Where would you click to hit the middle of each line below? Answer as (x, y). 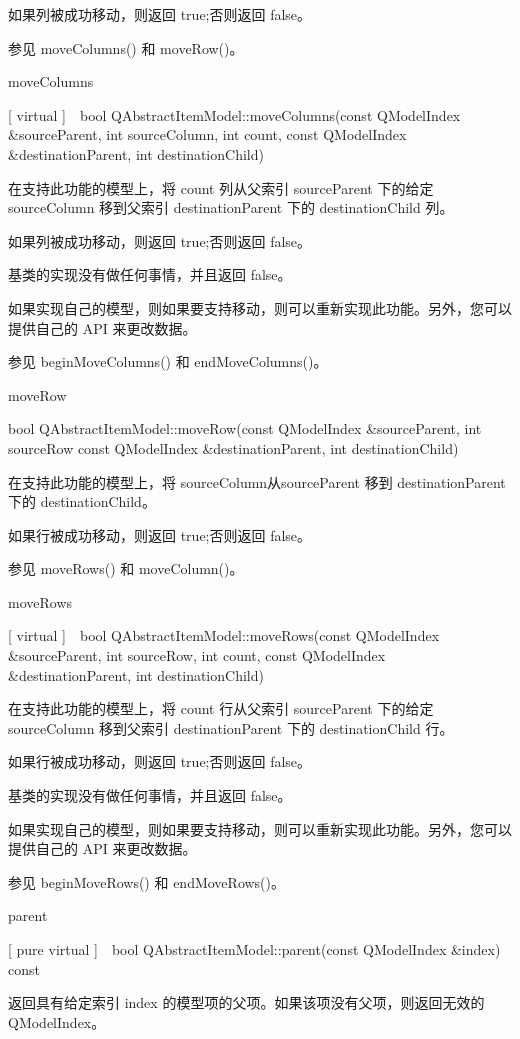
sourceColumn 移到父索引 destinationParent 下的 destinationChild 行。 (231, 727)
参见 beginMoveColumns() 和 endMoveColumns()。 (168, 361)
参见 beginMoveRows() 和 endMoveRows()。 (147, 881)
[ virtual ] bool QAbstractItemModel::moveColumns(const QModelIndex (234, 114)
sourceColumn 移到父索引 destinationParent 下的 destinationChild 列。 (231, 207)
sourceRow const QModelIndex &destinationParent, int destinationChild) (233, 447)
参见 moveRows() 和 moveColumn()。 (126, 568)
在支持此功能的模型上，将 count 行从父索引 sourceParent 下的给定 (221, 708)
